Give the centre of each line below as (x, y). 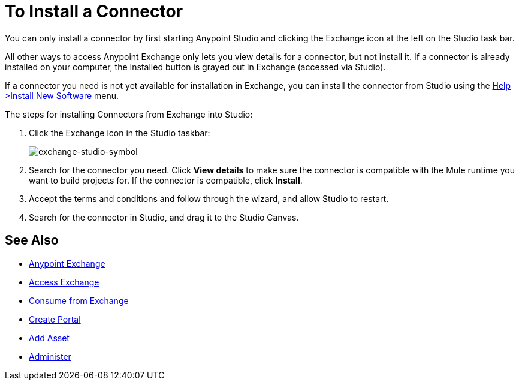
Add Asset (49, 338)
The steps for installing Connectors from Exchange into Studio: (129, 114)
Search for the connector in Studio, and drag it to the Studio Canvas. (164, 217)
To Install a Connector (94, 11)
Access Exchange (64, 282)
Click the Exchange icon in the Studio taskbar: (120, 133)
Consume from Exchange (79, 300)
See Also (32, 240)
